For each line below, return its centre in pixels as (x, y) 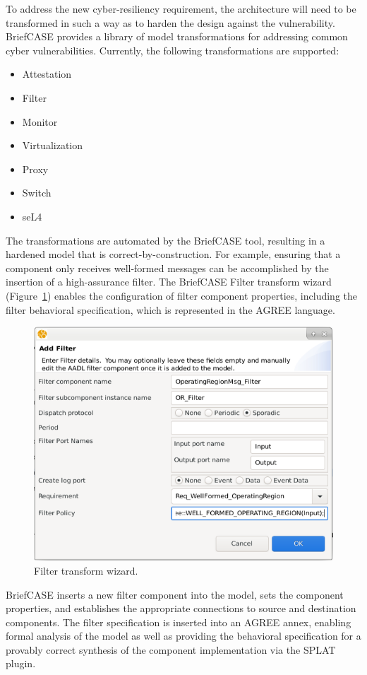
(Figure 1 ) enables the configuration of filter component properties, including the (181, 295)
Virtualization (53, 145)
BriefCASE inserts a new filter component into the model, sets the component (175, 594)
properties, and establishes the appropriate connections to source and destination (181, 608)
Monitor (40, 121)
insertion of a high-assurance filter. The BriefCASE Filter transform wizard (169, 282)
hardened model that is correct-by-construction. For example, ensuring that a (173, 254)
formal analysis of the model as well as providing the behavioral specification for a (183, 636)
